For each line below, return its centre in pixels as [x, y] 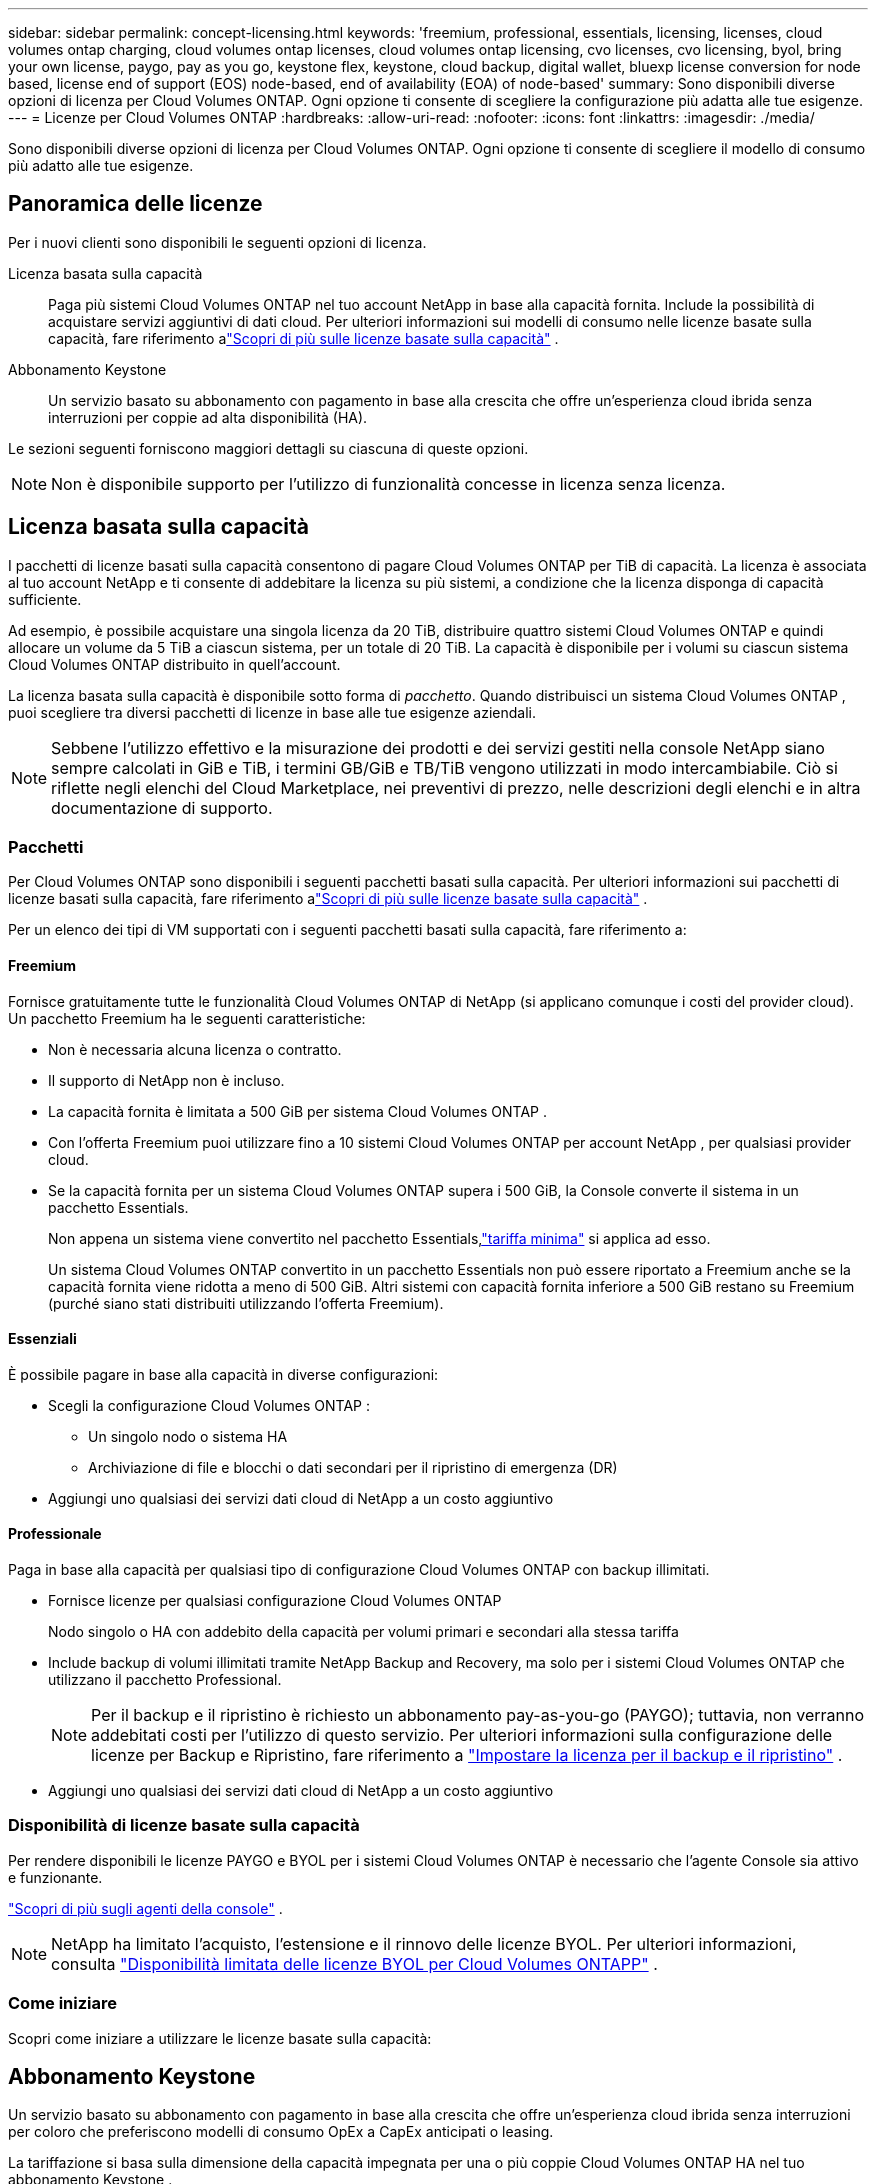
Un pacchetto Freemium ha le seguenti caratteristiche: [187, 1018]
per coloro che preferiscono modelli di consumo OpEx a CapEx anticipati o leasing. [281, 2132]
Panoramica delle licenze [135, 204]
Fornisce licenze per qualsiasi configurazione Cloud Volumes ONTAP [275, 1601]
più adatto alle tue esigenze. [101, 165]
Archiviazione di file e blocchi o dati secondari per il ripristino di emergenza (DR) [353, 1467]
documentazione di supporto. [162, 807]
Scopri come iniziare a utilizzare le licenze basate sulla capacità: [220, 2038]
